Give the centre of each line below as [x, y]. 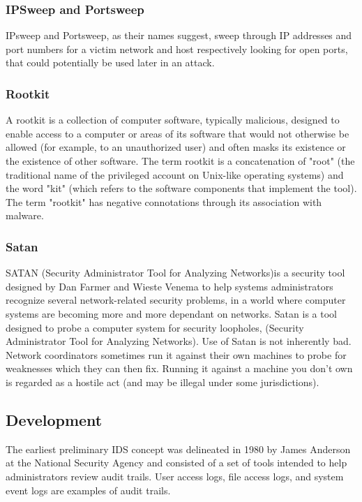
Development [54, 419]
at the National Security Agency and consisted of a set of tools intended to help [176, 463]
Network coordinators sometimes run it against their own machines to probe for [176, 354]
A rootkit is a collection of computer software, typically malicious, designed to [173, 120]
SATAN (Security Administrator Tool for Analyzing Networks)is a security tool [175, 273]
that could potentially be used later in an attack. [110, 62]
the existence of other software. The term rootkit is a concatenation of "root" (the [180, 161]
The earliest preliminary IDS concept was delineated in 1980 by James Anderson [178, 449]
